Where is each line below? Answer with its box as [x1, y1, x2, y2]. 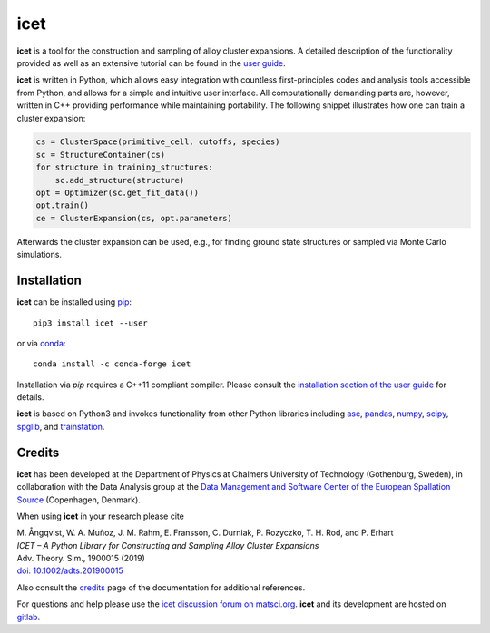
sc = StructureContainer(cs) [35, 150, 166, 160]
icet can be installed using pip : [16, 297, 132, 307]
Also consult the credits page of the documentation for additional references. [16, 581, 306, 593]
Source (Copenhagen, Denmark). [16, 494, 141, 505]
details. [16, 392, 44, 403]
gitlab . [16, 611, 41, 622]
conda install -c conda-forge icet [33, 359, 191, 369]
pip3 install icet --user [33, 317, 149, 328]
